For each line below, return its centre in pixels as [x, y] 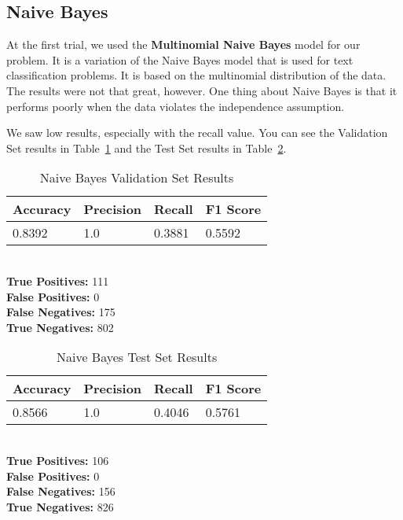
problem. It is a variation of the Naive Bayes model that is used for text [180, 59]
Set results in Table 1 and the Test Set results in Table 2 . [147, 148]
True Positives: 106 [58, 460]
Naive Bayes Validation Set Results [137, 178]
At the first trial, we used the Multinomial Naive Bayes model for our [183, 44]
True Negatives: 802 [60, 327]
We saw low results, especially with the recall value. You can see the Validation [197, 133]
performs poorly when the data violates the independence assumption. [176, 106]
